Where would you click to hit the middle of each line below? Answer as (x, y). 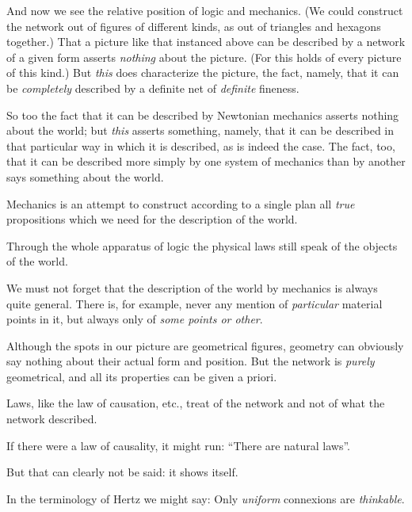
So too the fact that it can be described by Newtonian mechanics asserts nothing (203, 115)
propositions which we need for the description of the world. (152, 219)
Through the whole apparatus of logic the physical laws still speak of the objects (202, 245)
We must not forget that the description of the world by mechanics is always (192, 287)
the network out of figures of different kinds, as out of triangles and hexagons (194, 26)
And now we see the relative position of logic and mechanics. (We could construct (205, 10)
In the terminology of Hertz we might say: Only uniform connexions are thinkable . (206, 498)
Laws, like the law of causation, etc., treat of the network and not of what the (196, 403)
